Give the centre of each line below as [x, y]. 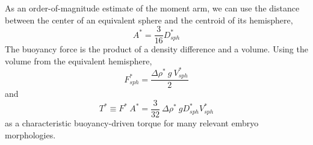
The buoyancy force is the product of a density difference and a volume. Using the [156, 49]
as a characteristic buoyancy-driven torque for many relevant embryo [132, 123]
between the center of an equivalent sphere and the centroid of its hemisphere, [149, 20]
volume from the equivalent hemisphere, [79, 60]
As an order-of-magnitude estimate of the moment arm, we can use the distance [152, 8]
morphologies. [30, 134]
